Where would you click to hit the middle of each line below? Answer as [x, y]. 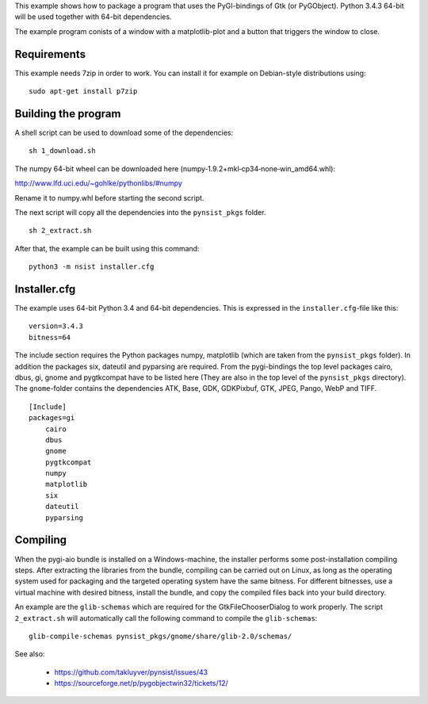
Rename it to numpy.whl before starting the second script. [109, 197]
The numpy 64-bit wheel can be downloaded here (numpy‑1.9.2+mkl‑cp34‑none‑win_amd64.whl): [175, 168]
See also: [30, 654]
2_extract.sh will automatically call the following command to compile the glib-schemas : [166, 618]
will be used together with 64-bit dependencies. [93, 17]
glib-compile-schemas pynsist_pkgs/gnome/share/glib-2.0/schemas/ [160, 636]
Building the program [68, 114]
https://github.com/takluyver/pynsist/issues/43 [131, 672]
